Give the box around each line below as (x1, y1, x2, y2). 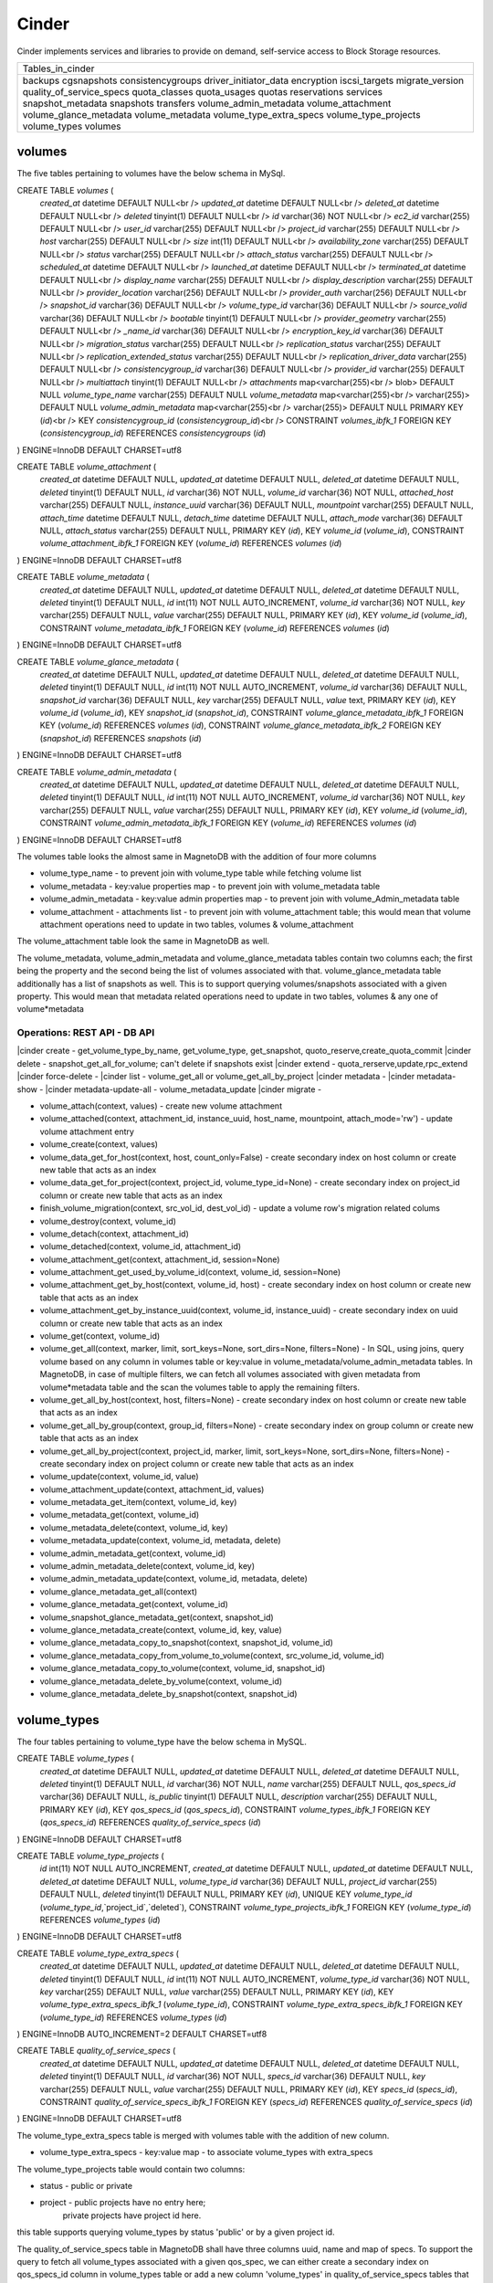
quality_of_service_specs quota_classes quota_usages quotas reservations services (22, 85, 383, 98)
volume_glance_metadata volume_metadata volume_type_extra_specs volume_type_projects (22, 108, 421, 121)
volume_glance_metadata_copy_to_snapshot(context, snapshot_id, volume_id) (39, 1637, 333, 1648)
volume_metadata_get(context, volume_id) (39, 1510, 200, 1520)
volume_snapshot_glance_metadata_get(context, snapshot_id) (39, 1612, 274, 1623)
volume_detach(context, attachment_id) (39, 1228, 189, 1239)
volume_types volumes (22, 120, 121, 132)
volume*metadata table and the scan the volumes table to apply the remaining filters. (39, 1382, 361, 1393)
